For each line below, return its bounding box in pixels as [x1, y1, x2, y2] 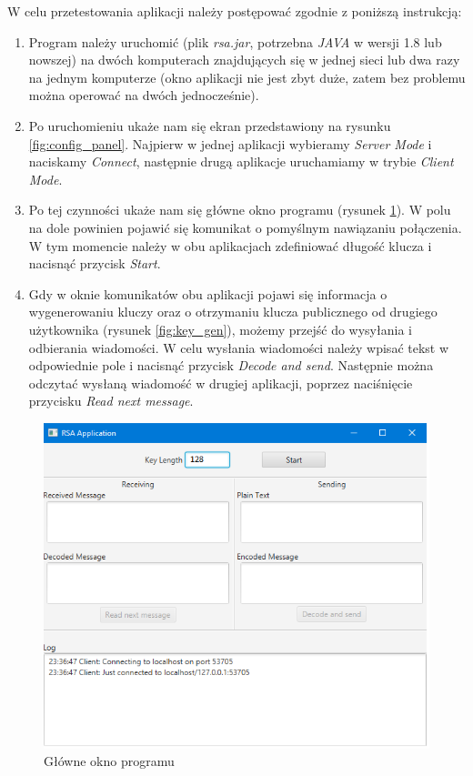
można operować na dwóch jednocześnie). [28, 86, 259, 105]
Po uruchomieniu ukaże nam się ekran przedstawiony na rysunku [28, 116, 391, 135]
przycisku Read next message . [28, 391, 194, 410]
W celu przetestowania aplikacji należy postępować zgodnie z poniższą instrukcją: [7, 2, 462, 20]
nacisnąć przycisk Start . [28, 254, 161, 273]
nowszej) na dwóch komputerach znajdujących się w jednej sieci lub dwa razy [28, 50, 460, 69]
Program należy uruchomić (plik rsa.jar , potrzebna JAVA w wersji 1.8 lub [28, 32, 442, 51]
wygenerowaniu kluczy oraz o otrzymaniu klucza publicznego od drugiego [28, 302, 438, 321]
